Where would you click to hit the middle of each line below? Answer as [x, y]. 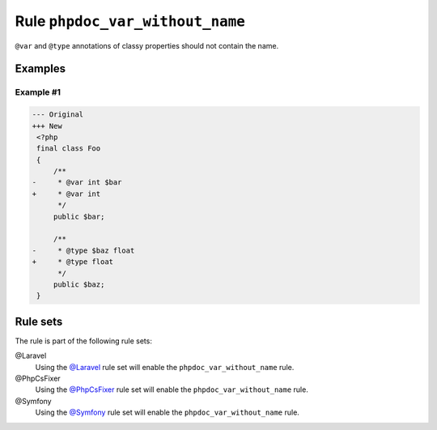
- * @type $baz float [83, 250]
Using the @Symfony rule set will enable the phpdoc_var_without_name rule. [167, 412]
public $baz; [79, 284]
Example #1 [38, 92]
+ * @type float [72, 262]
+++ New [47, 126]
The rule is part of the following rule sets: [84, 341]
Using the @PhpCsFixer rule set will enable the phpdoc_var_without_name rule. [172, 390]
